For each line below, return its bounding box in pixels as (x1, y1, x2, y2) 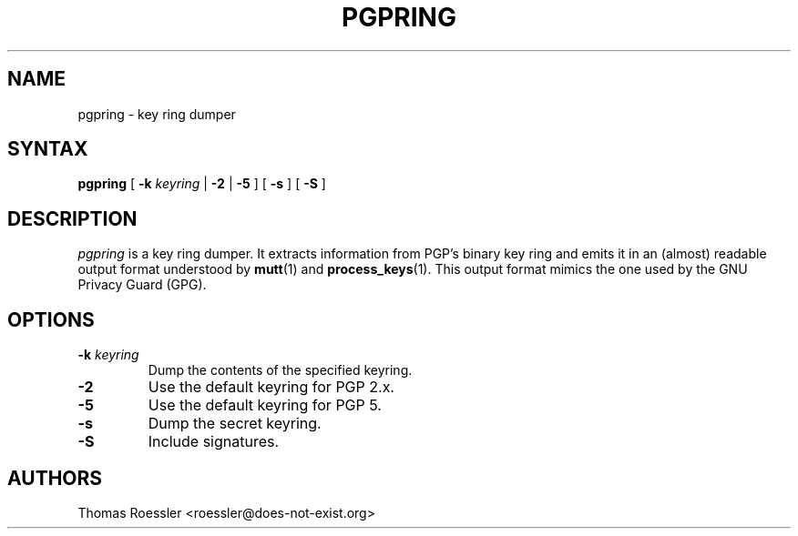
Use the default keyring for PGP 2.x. (148, 378, 394, 397)
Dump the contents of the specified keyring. (148, 362, 413, 379)
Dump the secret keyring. (148, 414, 322, 433)
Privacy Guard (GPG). (77, 277, 207, 293)
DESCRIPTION (7, 207, 138, 230)
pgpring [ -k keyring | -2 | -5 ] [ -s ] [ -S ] (77, 176, 326, 192)
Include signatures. (148, 432, 280, 451)
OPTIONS (7, 308, 95, 331)
